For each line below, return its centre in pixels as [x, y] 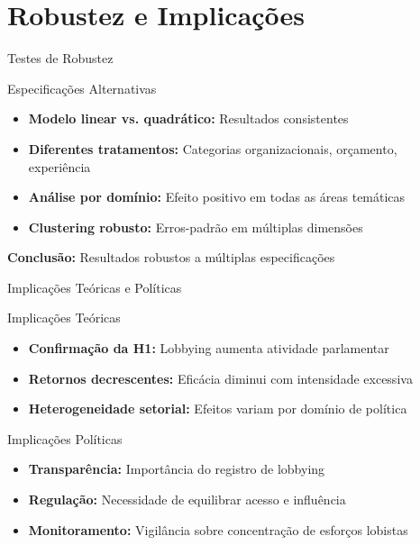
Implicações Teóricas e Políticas [95, 287]
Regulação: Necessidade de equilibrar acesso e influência [187, 500]
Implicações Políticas [65, 438]
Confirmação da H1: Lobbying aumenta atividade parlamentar [209, 348]
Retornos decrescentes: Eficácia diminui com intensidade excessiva [220, 378]
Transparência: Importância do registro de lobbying [177, 469]
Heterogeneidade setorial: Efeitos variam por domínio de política [218, 409]
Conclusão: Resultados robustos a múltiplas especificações [171, 257]
